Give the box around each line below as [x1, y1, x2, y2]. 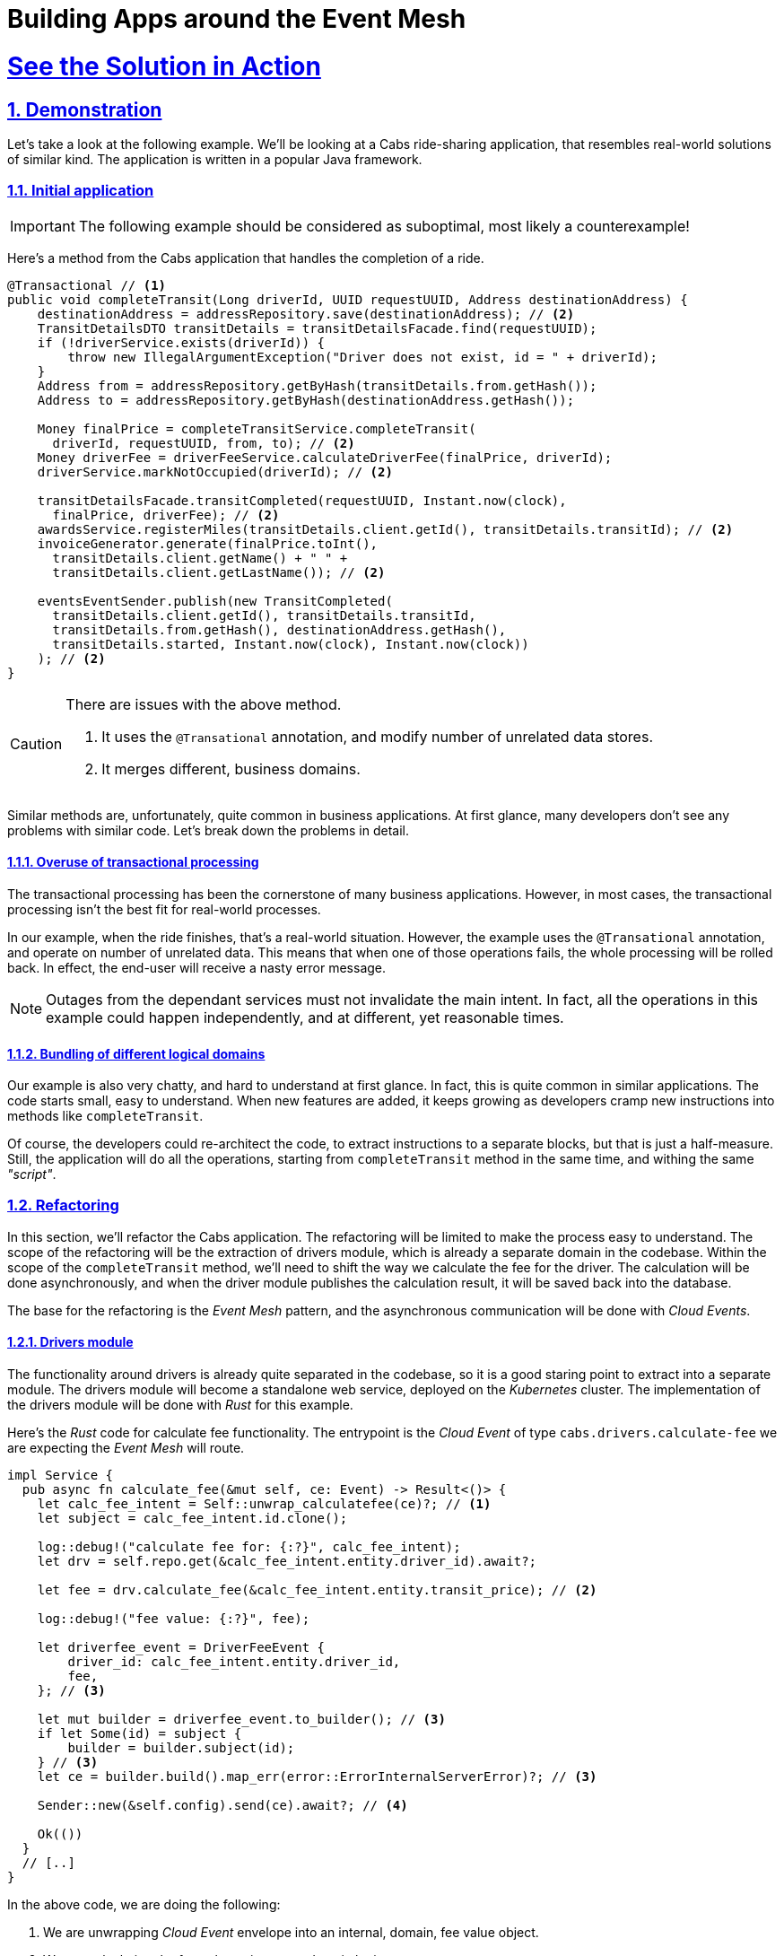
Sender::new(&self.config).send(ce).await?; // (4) [37, 1798, 408, 1813]
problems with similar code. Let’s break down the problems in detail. [7, 822, 410, 838]
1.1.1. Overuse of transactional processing [7, 854, 259, 870]
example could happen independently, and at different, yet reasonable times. [46, 1008, 564, 1026]
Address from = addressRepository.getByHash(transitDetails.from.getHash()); [37, 378, 597, 393]
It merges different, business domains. [101, 759, 361, 778]
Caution [10, 734, 63, 753]
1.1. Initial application [7, 181, 154, 200]
